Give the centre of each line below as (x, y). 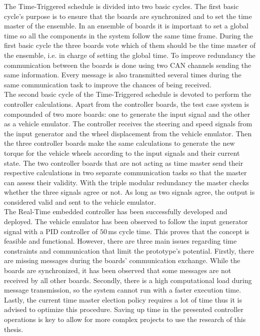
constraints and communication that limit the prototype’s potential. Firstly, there (129, 250)
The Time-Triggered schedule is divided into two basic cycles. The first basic (121, 6)
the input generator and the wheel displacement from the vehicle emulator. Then (128, 133)
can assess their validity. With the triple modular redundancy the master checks (126, 182)
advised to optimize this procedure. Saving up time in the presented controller (124, 309)
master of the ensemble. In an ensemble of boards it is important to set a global (126, 26)
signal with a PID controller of (51, 231)
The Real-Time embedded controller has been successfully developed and (116, 211)
